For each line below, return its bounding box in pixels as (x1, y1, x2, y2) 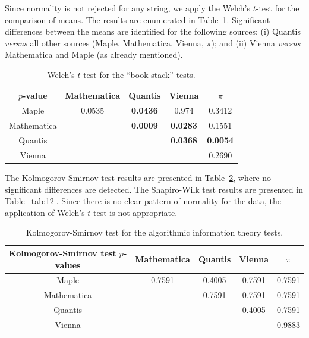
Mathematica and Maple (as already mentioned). (5, 48, 183, 61)
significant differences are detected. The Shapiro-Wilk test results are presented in (5, 183, 303, 195)
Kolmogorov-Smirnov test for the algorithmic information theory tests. (26, 226, 283, 239)
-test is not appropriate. (90, 206, 178, 218)
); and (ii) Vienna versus (211, 36, 301, 49)
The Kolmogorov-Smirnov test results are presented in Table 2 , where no (5, 171, 272, 184)
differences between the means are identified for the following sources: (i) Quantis (5, 25, 301, 37)
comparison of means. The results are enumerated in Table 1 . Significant (5, 13, 270, 26)
